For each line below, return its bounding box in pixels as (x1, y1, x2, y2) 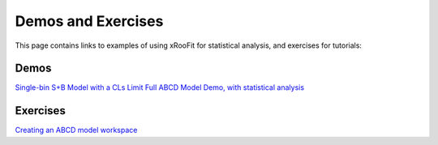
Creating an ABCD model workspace (15, 126, 138, 135)
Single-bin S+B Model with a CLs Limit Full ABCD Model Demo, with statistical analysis (15, 83, 304, 92)
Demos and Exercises (15, 12, 164, 30)
